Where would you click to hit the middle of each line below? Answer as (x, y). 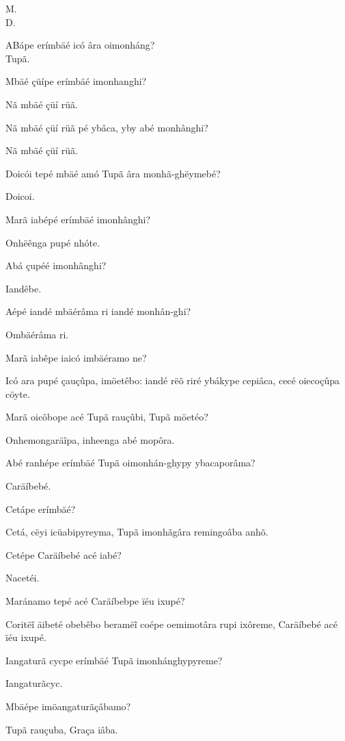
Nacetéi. (23, 578)
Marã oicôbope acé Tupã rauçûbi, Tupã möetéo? (107, 417)
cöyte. (18, 393)
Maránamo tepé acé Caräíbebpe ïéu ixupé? (95, 601)
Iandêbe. (24, 288)
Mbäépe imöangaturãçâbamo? (68, 706)
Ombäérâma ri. (37, 334)
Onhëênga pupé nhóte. (53, 242)
